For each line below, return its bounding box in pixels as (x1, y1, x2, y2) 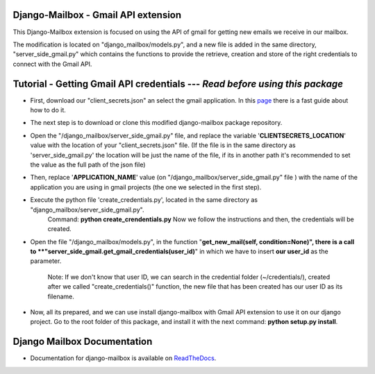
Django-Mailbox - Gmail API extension (12, 9, 182, 21)
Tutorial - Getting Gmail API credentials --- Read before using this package (12, 78, 344, 90)
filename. (47, 292, 74, 300)
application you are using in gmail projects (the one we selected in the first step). (30, 182, 262, 191)
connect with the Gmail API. (12, 60, 92, 68)
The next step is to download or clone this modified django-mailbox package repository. (30, 119, 283, 127)
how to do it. (30, 105, 66, 114)
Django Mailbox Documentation (12, 336, 153, 348)
